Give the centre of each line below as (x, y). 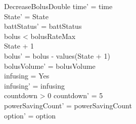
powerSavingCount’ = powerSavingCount (68, 105)
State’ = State (26, 16)
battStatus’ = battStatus (43, 26)
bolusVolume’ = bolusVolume (50, 66)
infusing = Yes (27, 76)
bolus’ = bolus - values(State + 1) (57, 55)
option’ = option (30, 115)
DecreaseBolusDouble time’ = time (58, 6)
